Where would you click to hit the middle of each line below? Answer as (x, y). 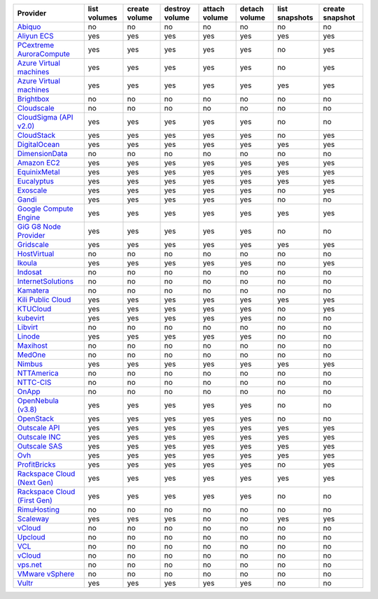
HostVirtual (36, 254)
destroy (177, 9)
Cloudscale (36, 108)
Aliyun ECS (35, 36)
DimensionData (42, 154)
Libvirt (28, 327)
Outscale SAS (40, 446)
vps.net (29, 565)
